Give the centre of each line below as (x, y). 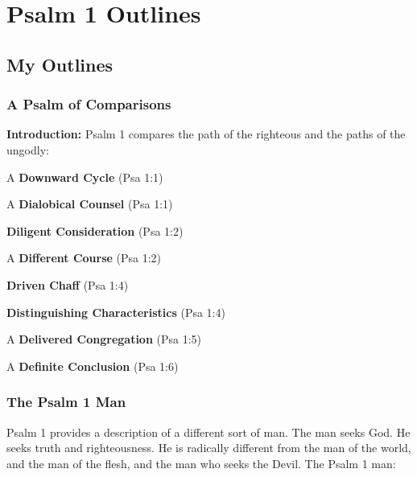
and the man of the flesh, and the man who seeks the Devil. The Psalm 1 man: (201, 463)
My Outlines (60, 64)
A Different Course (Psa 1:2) (84, 258)
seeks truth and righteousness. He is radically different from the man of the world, (209, 448)
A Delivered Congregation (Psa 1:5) (104, 339)
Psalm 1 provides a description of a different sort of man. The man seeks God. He (208, 432)
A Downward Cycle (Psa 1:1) (85, 177)
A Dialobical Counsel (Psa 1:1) (90, 204)
